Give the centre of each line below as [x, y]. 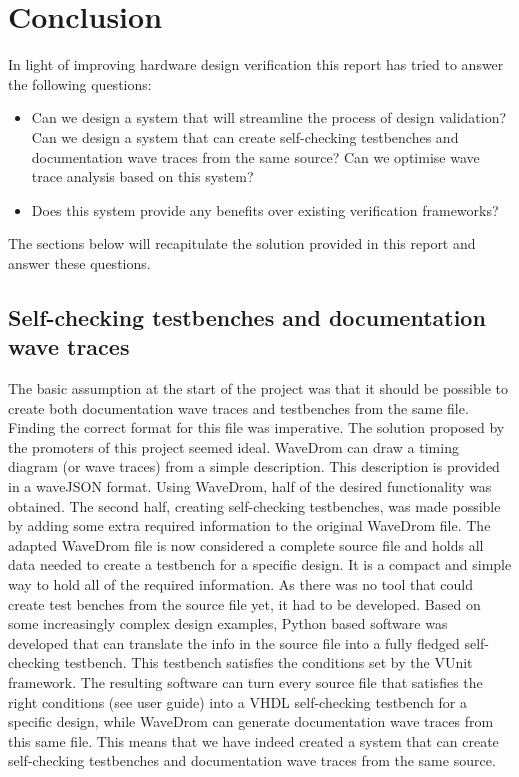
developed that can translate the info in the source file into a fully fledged [234, 642]
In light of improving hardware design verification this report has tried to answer [256, 64]
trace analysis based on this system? [142, 176]
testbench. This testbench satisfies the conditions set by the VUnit [268, 662]
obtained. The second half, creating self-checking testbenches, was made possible [254, 505]
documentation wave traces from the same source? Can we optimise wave [255, 156]
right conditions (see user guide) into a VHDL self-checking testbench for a [237, 701]
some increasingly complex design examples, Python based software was [228, 623]
